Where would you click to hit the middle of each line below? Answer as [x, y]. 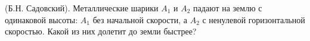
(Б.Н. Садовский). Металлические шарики [82, 8]
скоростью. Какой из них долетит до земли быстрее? [101, 31]
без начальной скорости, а [140, 19]
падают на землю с [228, 8]
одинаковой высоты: [41, 19]
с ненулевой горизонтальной [254, 19]
